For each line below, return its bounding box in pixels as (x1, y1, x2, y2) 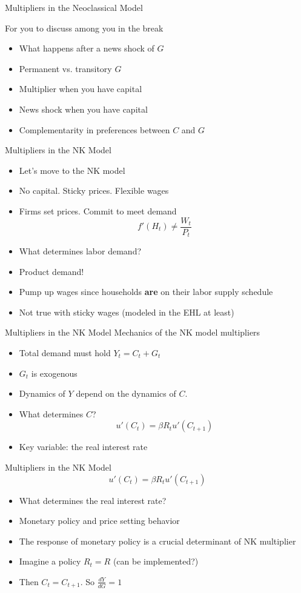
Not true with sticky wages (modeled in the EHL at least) (19, 305, 234, 318)
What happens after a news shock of (19, 42, 154, 55)
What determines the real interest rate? (19, 494, 167, 506)
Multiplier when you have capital (19, 82, 142, 95)
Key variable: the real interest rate (19, 440, 148, 453)
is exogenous (31, 366, 78, 379)
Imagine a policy (19, 555, 81, 568)
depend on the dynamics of (76, 387, 176, 400)
